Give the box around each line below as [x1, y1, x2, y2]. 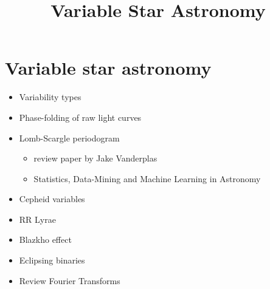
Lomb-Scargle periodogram [19, 131, 120, 144]
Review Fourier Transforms [19, 274, 120, 287]
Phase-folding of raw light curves [19, 110, 142, 123]
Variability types [19, 90, 81, 103]
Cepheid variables [19, 192, 85, 205]
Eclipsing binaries [19, 254, 85, 267]
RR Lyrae [19, 212, 56, 225]
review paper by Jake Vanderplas [33, 152, 157, 165]
